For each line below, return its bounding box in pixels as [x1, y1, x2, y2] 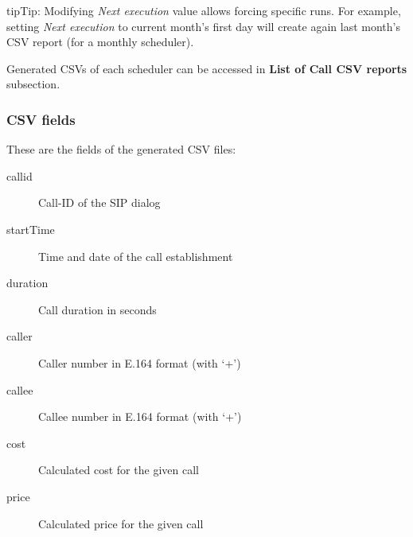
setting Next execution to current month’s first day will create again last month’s [6, 18, 400, 34]
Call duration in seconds [38, 301, 157, 317]
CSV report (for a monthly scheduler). [6, 33, 194, 50]
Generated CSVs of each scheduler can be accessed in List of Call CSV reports [6, 60, 407, 76]
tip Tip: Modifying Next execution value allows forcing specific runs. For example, [6, 2, 401, 18]
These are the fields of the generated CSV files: [6, 141, 236, 158]
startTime [6, 220, 55, 237]
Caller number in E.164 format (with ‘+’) [38, 354, 241, 371]
